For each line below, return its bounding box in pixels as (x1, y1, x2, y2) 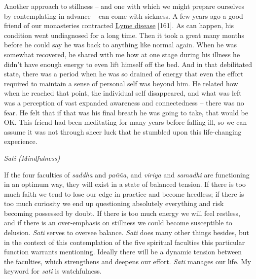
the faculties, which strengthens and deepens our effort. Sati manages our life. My (4, 256, 251, 266)
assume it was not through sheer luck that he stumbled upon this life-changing (4, 126, 242, 137)
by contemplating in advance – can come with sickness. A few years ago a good (4, 10, 243, 21)
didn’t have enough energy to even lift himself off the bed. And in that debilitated (4, 59, 252, 69)
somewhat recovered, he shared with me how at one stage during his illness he (4, 49, 240, 59)
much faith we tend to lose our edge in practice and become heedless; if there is (4, 188, 244, 199)
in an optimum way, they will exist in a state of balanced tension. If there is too (4, 179, 246, 189)
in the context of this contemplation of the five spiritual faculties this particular (4, 237, 245, 247)
